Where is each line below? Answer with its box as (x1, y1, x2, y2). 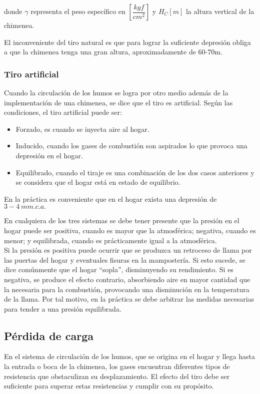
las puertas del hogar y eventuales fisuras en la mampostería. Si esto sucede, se (4, 254, 245, 265)
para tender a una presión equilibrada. (4, 303, 121, 314)
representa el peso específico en (30, 6, 125, 16)
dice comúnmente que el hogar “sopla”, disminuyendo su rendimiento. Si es (4, 264, 233, 275)
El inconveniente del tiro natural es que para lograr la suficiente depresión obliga (4, 36, 251, 47)
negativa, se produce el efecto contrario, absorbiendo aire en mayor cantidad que (4, 274, 250, 284)
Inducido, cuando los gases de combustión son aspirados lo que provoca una (15, 140, 247, 151)
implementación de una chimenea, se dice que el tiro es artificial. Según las (4, 97, 233, 107)
